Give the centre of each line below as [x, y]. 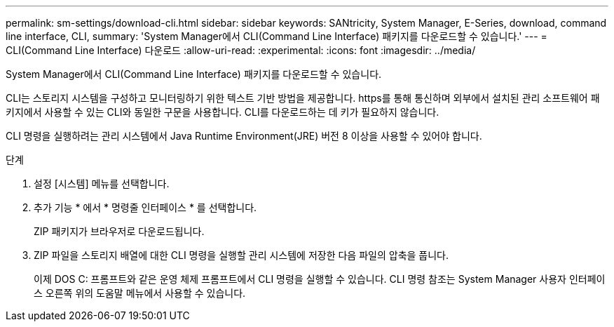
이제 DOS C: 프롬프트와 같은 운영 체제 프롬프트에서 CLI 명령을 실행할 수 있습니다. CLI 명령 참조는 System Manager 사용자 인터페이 [320, 279]
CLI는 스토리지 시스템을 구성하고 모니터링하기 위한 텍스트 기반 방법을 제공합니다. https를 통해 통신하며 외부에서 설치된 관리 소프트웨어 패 [303, 98]
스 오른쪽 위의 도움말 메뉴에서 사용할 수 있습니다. [140, 293]
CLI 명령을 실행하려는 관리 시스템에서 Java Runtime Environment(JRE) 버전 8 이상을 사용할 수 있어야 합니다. [244, 136]
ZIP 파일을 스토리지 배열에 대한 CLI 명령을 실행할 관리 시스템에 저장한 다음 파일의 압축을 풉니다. [241, 255]
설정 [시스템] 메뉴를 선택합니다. [102, 183]
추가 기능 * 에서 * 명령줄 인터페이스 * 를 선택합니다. [145, 207]
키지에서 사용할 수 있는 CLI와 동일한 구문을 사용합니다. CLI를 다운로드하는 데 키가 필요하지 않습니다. [223, 112]
